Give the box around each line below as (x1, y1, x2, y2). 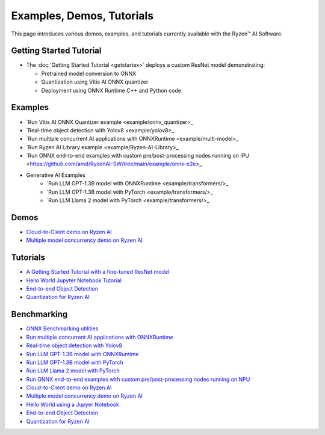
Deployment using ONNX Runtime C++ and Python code (41, 87, 182, 94)
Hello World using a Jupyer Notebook (26, 401, 120, 408)
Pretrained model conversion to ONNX (41, 70, 137, 77)
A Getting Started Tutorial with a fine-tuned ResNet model (26, 268, 170, 276)
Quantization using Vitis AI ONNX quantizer (41, 78, 149, 85)
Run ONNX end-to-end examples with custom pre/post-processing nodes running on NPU (26, 375, 250, 383)
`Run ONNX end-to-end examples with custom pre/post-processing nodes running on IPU (26, 152, 250, 159)
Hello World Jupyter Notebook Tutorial (26, 277, 122, 284)
